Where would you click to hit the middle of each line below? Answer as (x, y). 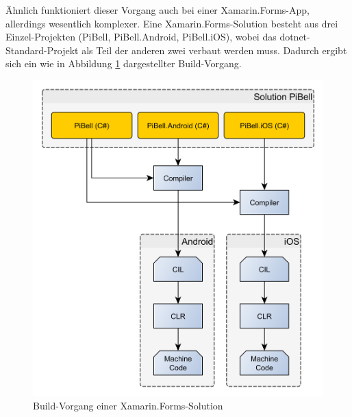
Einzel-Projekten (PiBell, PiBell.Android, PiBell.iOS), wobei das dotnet (156, 37)
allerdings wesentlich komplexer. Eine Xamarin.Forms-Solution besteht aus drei (172, 23)
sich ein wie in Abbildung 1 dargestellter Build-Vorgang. (124, 63)
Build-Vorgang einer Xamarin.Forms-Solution (128, 405)
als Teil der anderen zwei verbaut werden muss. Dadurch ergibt (214, 50)
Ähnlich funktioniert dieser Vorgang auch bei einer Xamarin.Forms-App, (158, 10)
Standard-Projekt (42, 50)
